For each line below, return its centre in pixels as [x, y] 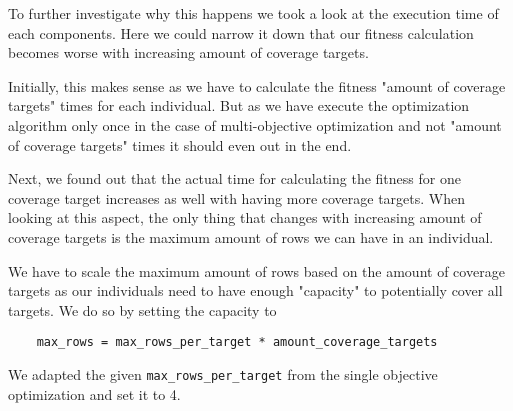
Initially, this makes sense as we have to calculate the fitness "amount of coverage [257, 85]
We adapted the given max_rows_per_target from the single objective [223, 373]
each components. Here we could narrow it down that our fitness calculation [241, 32]
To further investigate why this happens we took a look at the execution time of [253, 13]
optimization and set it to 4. [94, 393]
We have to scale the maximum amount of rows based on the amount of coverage [256, 270]
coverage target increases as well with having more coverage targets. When [237, 197]
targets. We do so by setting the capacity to [142, 309]
